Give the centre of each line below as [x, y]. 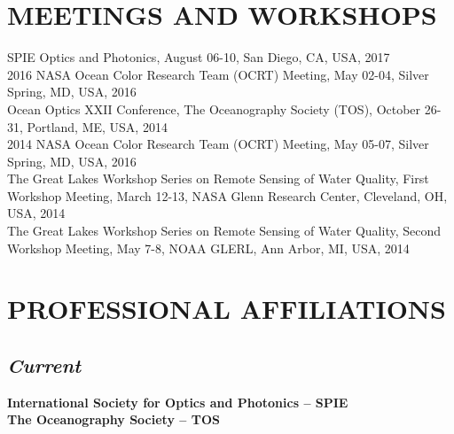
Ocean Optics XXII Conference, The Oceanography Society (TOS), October [214, 108]
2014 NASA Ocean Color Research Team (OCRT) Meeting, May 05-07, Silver [218, 144]
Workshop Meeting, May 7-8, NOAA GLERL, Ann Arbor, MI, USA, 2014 [208, 248]
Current [44, 365]
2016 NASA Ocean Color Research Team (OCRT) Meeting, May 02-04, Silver [218, 74]
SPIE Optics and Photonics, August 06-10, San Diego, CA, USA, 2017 [199, 57]
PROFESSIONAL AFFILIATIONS [227, 309]
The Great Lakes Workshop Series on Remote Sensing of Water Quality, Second [224, 231]
